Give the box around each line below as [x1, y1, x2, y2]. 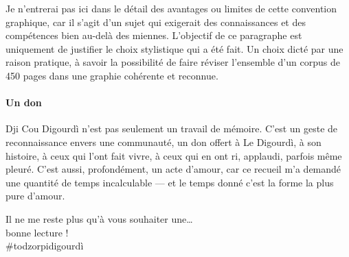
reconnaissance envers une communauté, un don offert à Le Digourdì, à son [5, 134, 322, 149]
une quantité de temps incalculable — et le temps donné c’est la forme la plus [5, 175, 334, 189]
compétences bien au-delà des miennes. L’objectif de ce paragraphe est [5, 28, 302, 42]
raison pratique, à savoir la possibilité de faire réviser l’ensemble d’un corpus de [5, 55, 340, 69]
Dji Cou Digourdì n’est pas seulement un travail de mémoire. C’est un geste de [5, 121, 338, 136]
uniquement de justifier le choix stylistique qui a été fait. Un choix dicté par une [5, 41, 344, 56]
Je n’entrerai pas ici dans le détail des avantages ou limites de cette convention [5, 1, 337, 15]
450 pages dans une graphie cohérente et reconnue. [5, 68, 218, 82]
